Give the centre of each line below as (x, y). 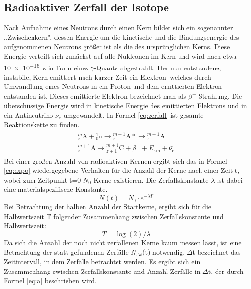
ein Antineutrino (29, 115)
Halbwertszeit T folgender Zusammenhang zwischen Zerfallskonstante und (114, 216)
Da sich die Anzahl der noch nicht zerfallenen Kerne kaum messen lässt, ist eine (123, 242)
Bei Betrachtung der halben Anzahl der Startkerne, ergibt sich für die (108, 207)
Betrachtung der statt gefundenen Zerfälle (66, 252)
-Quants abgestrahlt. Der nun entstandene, (158, 67)
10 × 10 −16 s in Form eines (46, 67)
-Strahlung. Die (219, 96)
